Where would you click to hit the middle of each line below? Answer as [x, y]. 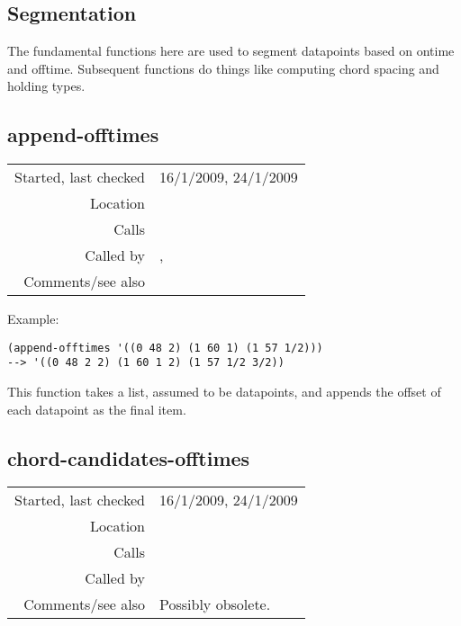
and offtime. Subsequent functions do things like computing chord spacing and [223, 68]
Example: [33, 319]
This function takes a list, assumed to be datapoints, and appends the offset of [224, 392]
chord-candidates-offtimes [129, 457]
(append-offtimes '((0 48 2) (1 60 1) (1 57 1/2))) [165, 348]
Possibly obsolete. [215, 604]
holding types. [46, 86]
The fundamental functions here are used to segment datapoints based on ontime [231, 51]
